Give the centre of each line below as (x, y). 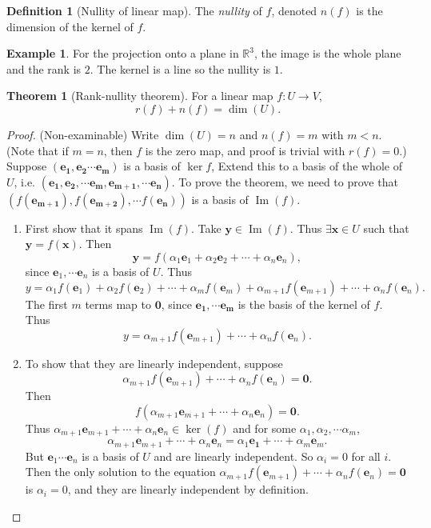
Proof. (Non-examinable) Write (83, 134)
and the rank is (44, 68)
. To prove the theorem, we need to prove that (285, 181)
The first (46, 304)
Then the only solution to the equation (120, 472)
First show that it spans (84, 228)
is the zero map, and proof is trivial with (245, 150)
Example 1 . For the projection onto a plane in (123, 53)
